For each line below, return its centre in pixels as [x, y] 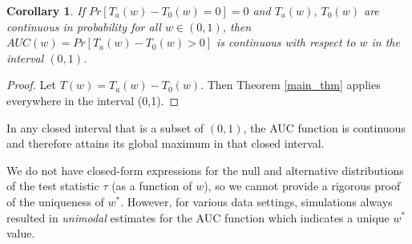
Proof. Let [31, 85]
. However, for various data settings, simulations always [256, 201]
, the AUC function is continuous [324, 127]
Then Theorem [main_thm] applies [294, 85]
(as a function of [152, 186]
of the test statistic [53, 186]
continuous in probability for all [84, 26]
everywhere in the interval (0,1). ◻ [93, 100]
